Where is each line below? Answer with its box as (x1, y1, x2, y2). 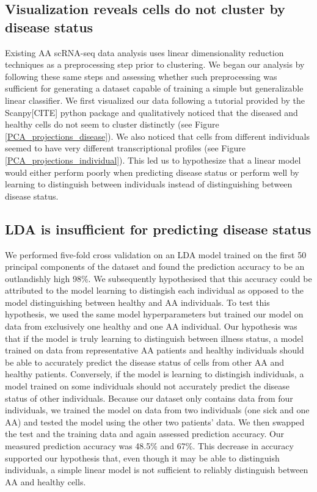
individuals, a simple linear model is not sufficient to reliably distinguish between (5, 463, 308, 476)
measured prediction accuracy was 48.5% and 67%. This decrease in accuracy (5, 440, 294, 452)
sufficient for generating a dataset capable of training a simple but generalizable (5, 82, 304, 95)
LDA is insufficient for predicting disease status (5, 219, 312, 238)
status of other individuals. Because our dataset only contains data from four (5, 391, 293, 404)
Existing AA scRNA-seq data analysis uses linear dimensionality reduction (5, 46, 284, 59)
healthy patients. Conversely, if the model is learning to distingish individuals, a (5, 367, 304, 380)
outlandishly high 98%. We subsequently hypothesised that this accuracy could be (5, 272, 312, 284)
